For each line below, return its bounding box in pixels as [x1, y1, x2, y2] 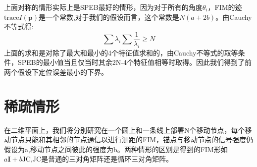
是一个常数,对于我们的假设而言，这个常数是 [38, 11, 179, 22]
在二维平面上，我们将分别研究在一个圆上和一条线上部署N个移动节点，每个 [4, 124, 245, 135]
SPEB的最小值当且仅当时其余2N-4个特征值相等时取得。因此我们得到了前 [17, 57, 252, 67]
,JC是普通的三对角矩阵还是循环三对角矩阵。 [30, 154, 173, 164]
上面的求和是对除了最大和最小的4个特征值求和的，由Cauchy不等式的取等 [4, 47, 238, 57]
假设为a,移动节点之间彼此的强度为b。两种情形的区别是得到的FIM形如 [4, 144, 228, 154]
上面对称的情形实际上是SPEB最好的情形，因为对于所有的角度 [4, 2, 203, 12]
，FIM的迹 [207, 2, 242, 12]
